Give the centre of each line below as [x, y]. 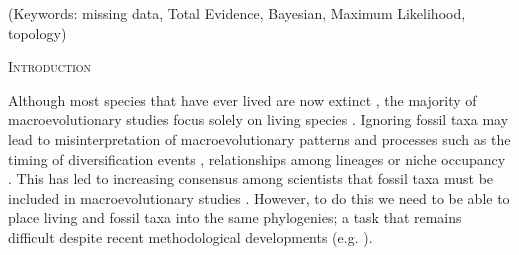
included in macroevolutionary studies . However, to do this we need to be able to [259, 197]
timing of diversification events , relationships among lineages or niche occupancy [257, 158]
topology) [37, 32]
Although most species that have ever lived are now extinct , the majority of [242, 99]
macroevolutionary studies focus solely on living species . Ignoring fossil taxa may [258, 119]
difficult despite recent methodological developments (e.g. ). [190, 236]
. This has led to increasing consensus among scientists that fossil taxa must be [251, 178]
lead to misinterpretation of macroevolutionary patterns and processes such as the [259, 138]
